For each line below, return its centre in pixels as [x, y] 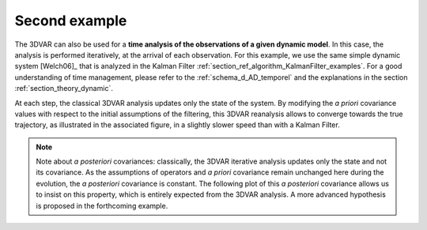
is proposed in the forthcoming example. [102, 205]
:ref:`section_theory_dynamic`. [64, 89]
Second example [71, 21]
